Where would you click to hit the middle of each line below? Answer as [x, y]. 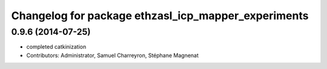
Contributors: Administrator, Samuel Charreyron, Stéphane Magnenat [113, 55]
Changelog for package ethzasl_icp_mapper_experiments [160, 16]
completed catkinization [56, 47]
